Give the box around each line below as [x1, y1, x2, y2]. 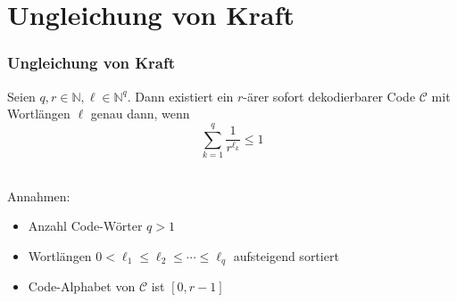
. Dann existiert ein [127, 86, 234, 105]
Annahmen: [7, 186, 71, 205]
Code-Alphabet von [28, 277, 136, 296]
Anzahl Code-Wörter [28, 216, 143, 235]
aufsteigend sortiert [233, 246, 339, 265]
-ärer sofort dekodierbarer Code [243, 86, 416, 105]
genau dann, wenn [90, 104, 190, 123]
